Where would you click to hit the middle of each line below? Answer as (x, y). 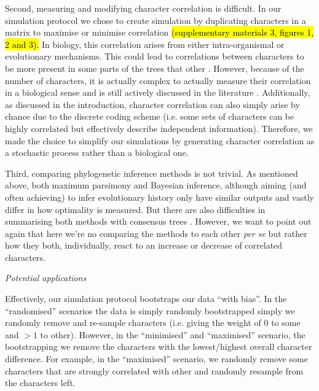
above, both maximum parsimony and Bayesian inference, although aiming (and (156, 185)
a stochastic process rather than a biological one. (97, 153)
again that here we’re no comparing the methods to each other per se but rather (156, 233)
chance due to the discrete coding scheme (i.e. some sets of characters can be (150, 116)
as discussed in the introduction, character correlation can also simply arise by (152, 104)
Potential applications (46, 278)
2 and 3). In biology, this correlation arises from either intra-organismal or (145, 44)
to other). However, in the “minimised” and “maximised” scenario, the (173, 334)
